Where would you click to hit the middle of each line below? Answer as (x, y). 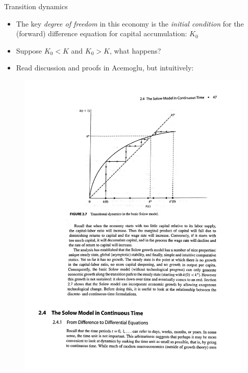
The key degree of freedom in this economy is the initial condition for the (130, 23)
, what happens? (135, 50)
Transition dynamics (36, 6)
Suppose (29, 50)
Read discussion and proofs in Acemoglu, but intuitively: (105, 68)
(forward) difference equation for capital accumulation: (102, 33)
